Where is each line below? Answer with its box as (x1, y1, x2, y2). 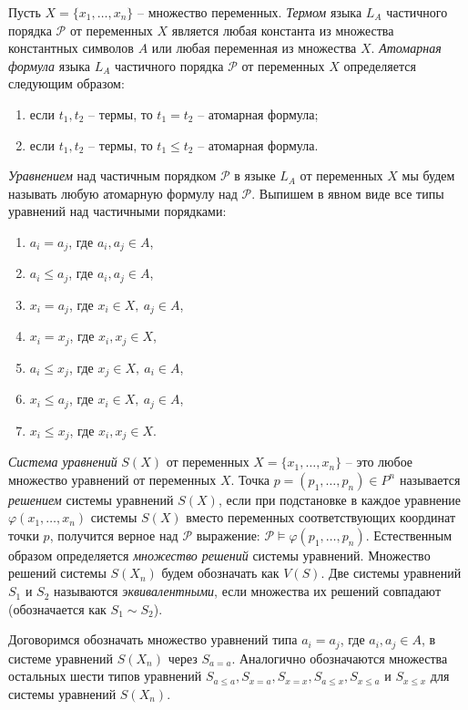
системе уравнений (8, 648, 113, 667)
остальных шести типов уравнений (8, 666, 202, 685)
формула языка (8, 56, 90, 75)
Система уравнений (8, 452, 117, 471)
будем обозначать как (161, 563, 280, 582)
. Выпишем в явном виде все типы (251, 183, 444, 202)
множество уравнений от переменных (8, 469, 217, 489)
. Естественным (365, 525, 453, 544)
